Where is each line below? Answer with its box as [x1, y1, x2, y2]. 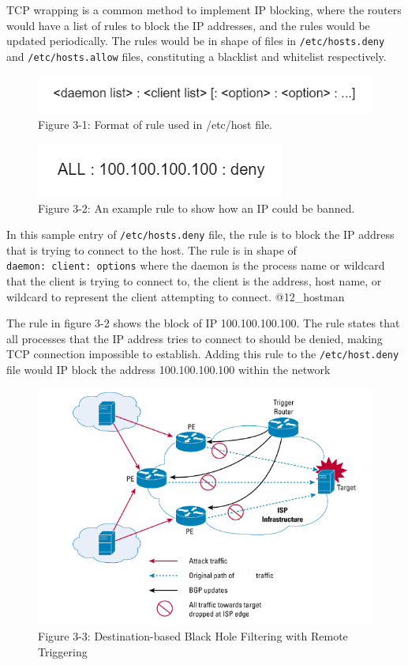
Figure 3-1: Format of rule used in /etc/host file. [38, 116, 272, 133]
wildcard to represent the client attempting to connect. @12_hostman [6, 288, 345, 304]
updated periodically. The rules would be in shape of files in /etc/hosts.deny [6, 32, 385, 49]
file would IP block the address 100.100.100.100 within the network [6, 361, 331, 378]
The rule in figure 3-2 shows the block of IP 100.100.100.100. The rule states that [6, 315, 400, 331]
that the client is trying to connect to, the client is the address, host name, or [6, 273, 382, 289]
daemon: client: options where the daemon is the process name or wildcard [6, 257, 385, 274]
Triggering [38, 643, 88, 659]
